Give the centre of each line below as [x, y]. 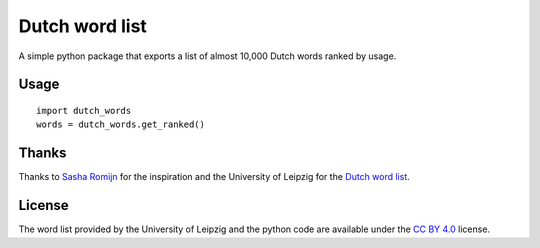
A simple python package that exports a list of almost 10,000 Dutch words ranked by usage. [207, 56]
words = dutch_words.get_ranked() [120, 124]
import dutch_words [84, 110]
